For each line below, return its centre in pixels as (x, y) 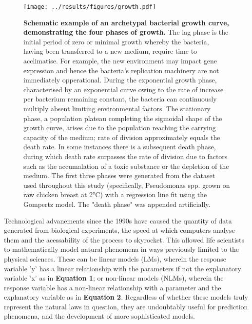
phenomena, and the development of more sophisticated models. (99, 316)
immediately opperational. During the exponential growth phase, (120, 80)
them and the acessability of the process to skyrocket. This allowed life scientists (124, 239)
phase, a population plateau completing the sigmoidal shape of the (123, 118)
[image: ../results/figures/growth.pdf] (90, 7)
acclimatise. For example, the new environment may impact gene (120, 61)
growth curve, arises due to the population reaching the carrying (120, 128)
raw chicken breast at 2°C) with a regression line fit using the (115, 194)
